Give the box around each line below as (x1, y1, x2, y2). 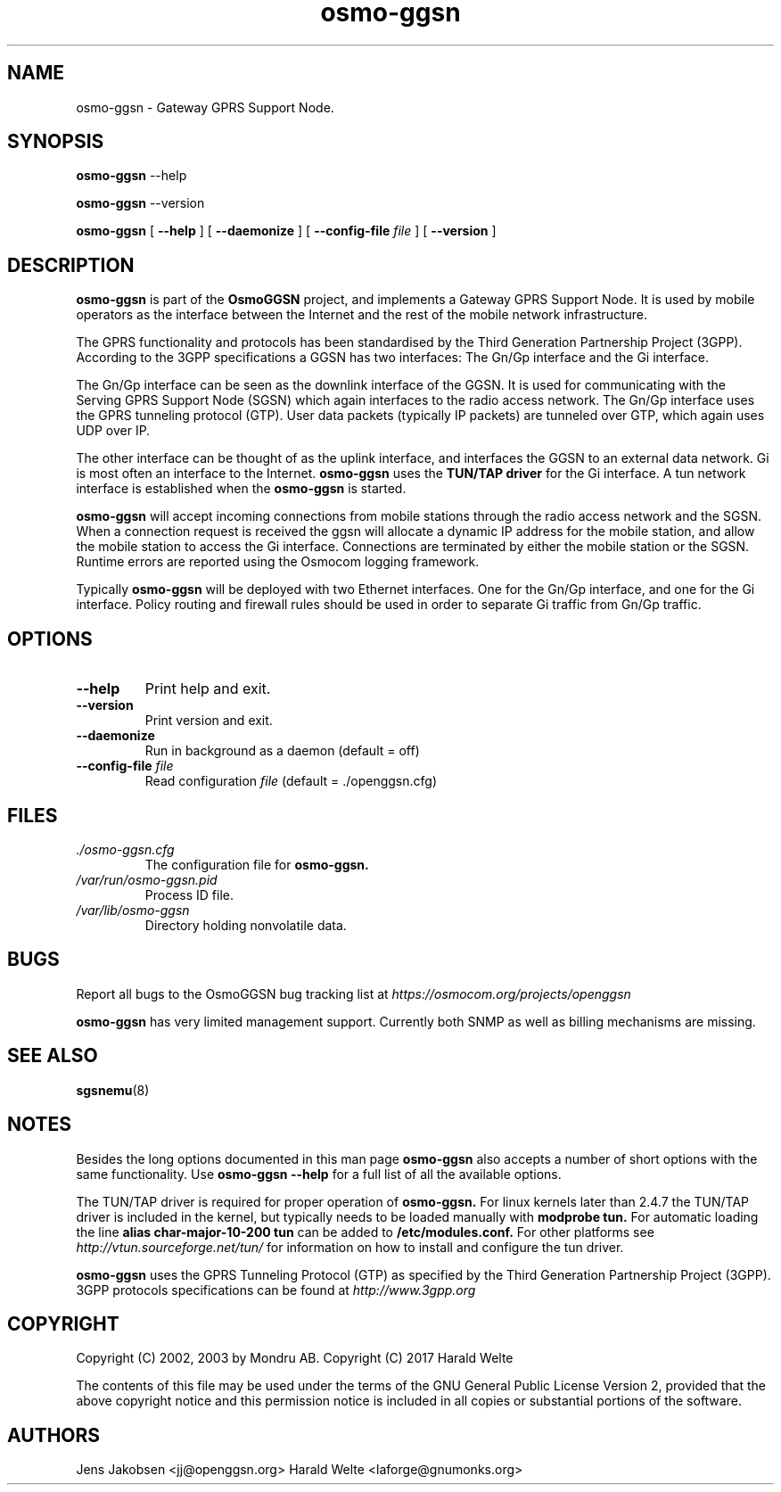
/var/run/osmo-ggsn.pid (76, 871, 218, 887)
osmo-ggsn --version (76, 195, 205, 211)
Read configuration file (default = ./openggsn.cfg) (144, 773, 437, 789)
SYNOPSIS (7, 130, 104, 153)
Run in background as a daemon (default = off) (144, 743, 420, 759)
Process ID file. (144, 886, 234, 903)
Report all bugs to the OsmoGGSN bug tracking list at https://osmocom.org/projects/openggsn (76, 985, 631, 1002)
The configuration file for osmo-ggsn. (144, 856, 369, 872)
